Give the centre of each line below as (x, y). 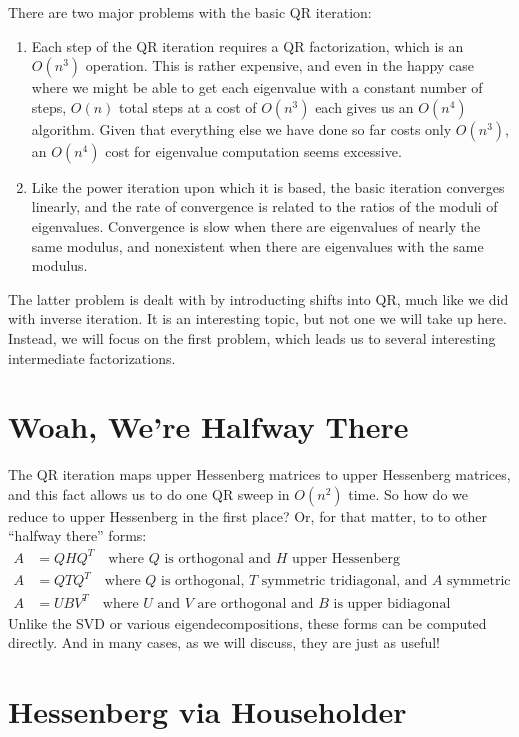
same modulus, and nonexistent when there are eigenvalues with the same (257, 245)
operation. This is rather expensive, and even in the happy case (279, 65)
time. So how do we (408, 493)
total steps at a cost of (188, 106)
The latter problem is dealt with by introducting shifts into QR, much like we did (258, 298)
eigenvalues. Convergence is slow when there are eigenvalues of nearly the (256, 225)
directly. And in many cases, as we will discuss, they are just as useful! (224, 642)
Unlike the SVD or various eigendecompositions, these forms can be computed (247, 622)
